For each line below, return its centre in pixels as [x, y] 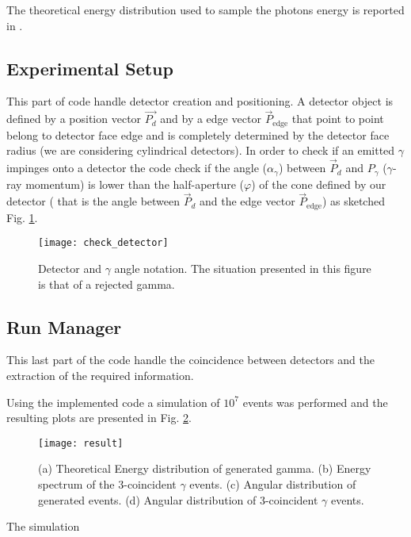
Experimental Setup [90, 68]
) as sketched [353, 201]
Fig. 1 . [22, 217]
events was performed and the [315, 402]
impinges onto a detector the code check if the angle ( [137, 168]
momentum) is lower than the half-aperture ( [135, 184]
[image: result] [81, 443]
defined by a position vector [74, 119]
